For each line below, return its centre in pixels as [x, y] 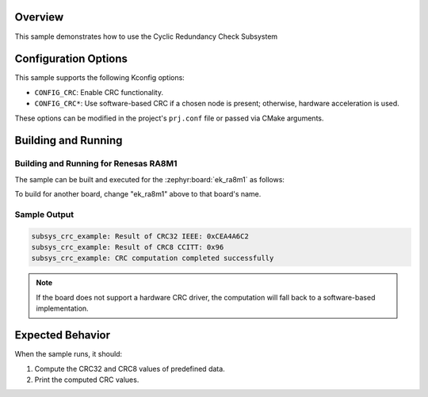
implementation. [62, 308]
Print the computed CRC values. [87, 380]
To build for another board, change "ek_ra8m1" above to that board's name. [138, 194]
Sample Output [44, 214]
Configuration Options [71, 59]
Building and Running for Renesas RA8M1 [96, 164]
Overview [39, 17]
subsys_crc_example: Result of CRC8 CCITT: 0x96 [128, 247]
